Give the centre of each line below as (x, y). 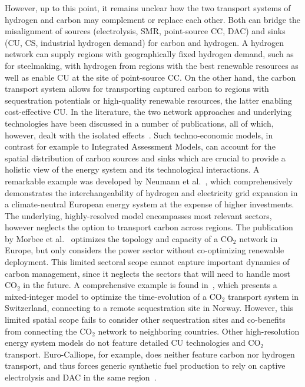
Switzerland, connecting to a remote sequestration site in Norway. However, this (149, 308)
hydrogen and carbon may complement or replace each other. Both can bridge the (153, 19)
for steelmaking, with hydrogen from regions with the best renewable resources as (152, 65)
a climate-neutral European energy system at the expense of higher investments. (150, 204)
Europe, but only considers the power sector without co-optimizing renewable (145, 250)
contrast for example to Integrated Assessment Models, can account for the (140, 146)
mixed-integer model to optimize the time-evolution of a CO (113, 296)
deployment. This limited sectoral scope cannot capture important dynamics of (147, 262)
